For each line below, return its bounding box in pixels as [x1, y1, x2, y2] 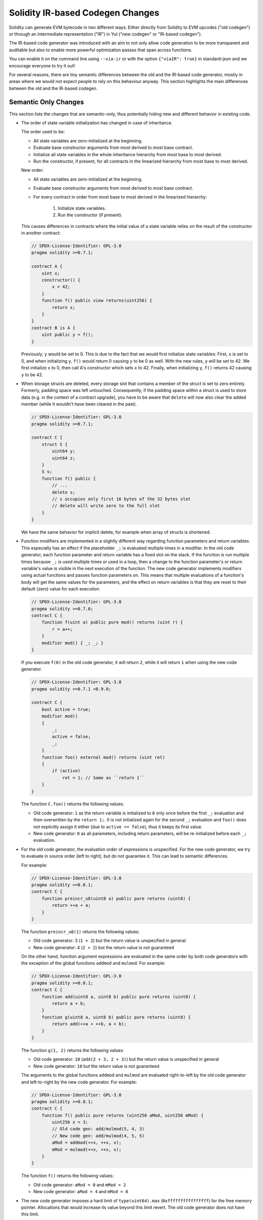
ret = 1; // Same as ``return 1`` [62, 775, 145, 780]
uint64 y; [52, 448, 75, 454]
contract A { [31, 264, 63, 269]
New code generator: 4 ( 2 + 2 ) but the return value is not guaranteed [33, 944, 174, 950]
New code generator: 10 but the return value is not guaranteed [33, 1063, 159, 1069]
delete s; [52, 489, 75, 495]
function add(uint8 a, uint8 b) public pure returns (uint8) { [41, 994, 196, 999]
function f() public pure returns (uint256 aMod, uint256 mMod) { [41, 1113, 204, 1118]
